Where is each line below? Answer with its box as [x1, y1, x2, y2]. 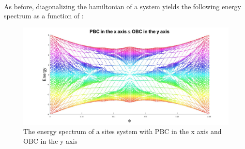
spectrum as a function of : [4, 11, 84, 21]
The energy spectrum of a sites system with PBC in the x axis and [23, 126, 222, 136]
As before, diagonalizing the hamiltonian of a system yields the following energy [4, 1, 242, 11]
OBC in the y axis [23, 135, 77, 146]
